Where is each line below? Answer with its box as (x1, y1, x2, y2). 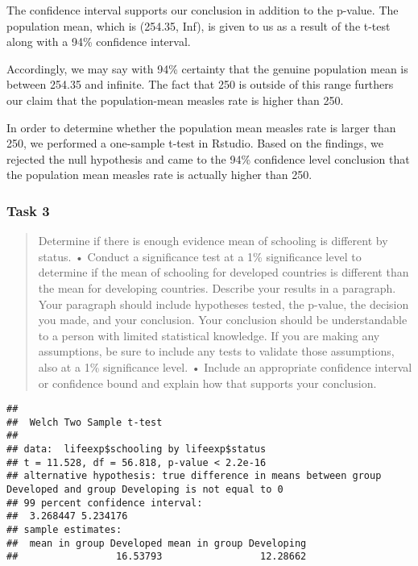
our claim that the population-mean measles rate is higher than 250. (6, 91, 344, 108)
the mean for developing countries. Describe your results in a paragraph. (38, 279, 396, 296)
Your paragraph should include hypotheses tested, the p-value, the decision (38, 295, 409, 312)
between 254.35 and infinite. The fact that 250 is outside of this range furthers (6, 76, 394, 93)
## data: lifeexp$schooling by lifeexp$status (6, 443, 267, 456)
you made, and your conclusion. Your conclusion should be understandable (38, 311, 408, 328)
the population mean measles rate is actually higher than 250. (6, 166, 312, 183)
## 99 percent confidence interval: (6, 497, 203, 509)
